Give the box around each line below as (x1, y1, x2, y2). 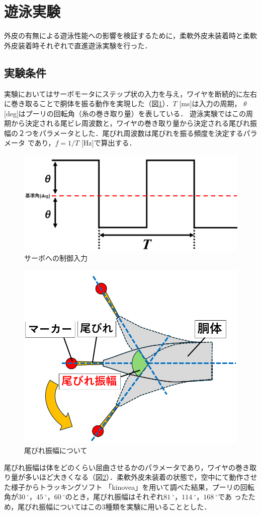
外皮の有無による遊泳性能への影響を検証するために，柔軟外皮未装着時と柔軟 (4, 30, 257, 41)
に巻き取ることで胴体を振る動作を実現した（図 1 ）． (4, 98, 173, 109)
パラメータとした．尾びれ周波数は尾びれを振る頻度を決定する (39, 127, 243, 138)
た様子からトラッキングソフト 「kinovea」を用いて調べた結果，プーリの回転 (4, 481, 254, 492)
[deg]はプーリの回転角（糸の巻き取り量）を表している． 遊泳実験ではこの (4, 108, 246, 118)
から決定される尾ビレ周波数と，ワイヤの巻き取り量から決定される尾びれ (11, 118, 250, 128)
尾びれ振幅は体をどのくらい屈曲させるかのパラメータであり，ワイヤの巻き (4, 462, 250, 472)
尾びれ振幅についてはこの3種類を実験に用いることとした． (18, 501, 211, 511)
